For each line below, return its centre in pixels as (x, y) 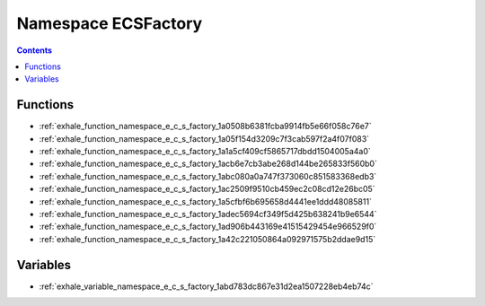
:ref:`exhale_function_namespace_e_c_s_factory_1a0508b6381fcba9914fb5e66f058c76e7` (205, 127)
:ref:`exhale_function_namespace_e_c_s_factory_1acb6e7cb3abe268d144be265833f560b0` (208, 164)
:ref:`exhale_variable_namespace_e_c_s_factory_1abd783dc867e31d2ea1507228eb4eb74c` (206, 286)
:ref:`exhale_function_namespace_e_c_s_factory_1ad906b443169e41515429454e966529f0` (208, 227)
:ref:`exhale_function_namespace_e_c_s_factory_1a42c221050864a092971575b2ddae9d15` (207, 239)
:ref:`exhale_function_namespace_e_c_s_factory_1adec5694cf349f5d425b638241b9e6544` (208, 214)
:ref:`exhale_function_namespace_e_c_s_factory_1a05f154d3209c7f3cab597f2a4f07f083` (204, 138)
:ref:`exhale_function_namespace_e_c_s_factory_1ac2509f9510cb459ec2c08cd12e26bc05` (207, 189)
